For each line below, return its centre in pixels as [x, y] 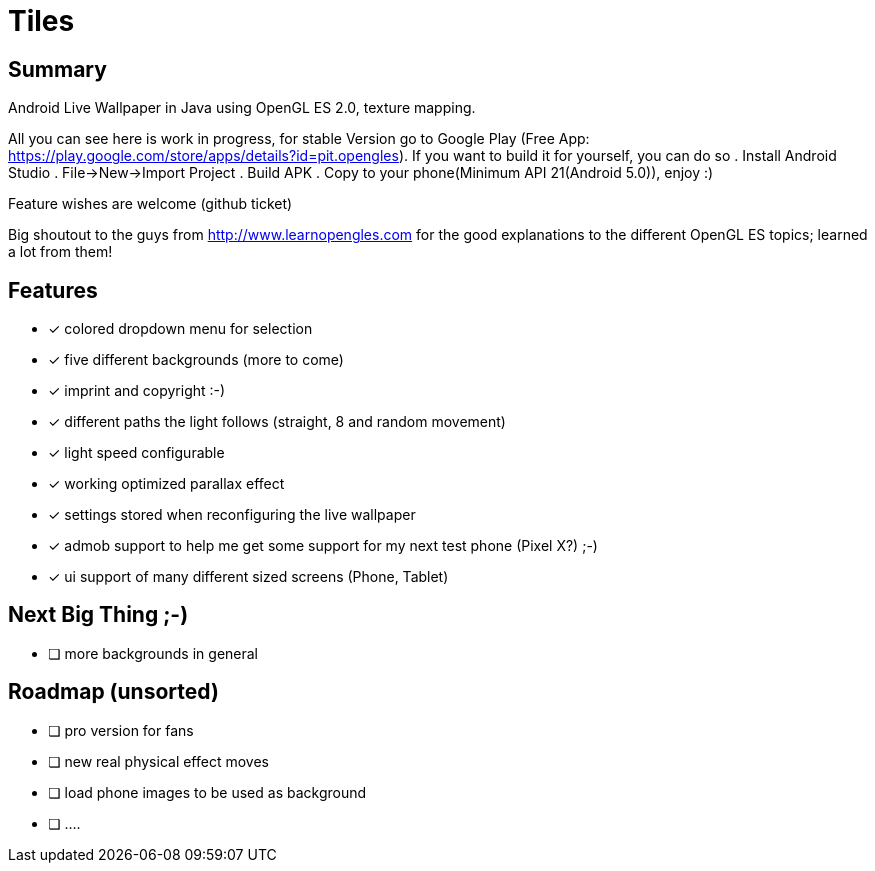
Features [53, 290]
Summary [57, 69]
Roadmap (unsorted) [113, 692]
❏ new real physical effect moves [158, 761]
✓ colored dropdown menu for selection [180, 329]
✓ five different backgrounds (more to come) [196, 360]
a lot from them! [60, 252]
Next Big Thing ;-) [98, 615]
